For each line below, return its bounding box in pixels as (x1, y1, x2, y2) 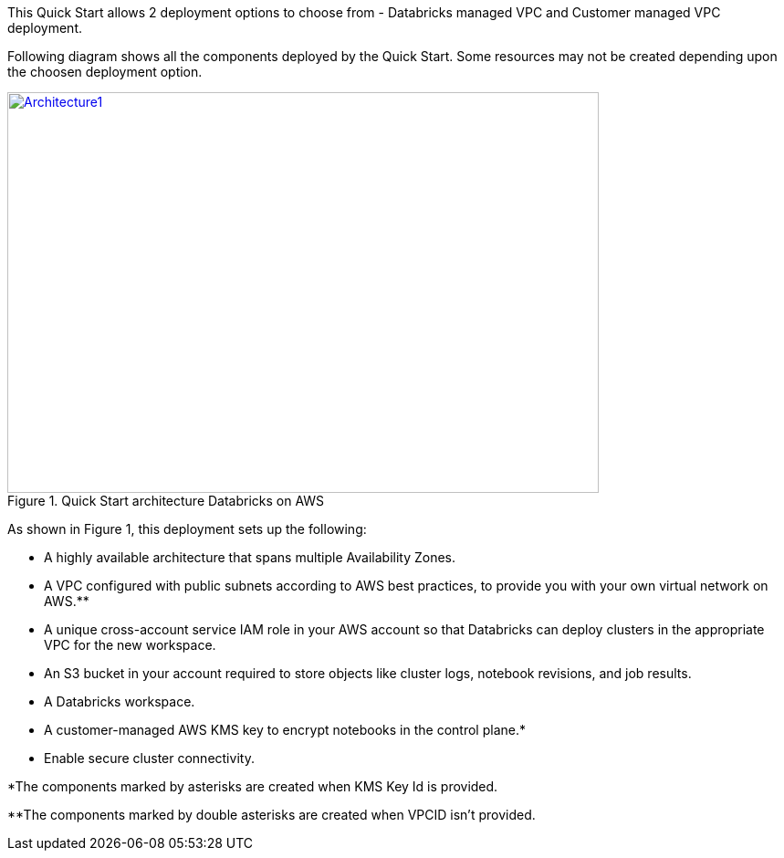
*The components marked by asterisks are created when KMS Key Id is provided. (7, 779, 498, 794)
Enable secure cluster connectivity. (44, 750, 255, 766)
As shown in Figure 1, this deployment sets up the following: (7, 521, 367, 537)
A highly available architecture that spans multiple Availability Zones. (44, 549, 456, 565)
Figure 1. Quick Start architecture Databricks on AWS (7, 493, 325, 508)
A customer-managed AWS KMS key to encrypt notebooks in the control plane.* (44, 722, 526, 738)
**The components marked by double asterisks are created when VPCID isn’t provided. (7, 807, 536, 822)
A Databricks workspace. (44, 694, 195, 709)
